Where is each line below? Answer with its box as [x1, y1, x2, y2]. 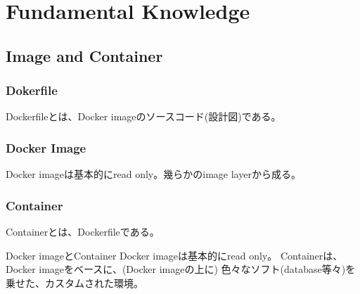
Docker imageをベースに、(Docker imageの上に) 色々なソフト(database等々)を [6, 262, 356, 276]
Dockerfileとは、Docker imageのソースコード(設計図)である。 [6, 109, 281, 124]
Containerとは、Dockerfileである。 [6, 224, 160, 238]
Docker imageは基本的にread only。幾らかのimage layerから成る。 [6, 167, 301, 181]
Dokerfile [6, 82, 58, 99]
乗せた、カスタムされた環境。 [6, 275, 143, 290]
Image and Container [6, 44, 163, 66]
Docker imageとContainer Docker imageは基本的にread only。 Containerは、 [6, 248, 343, 262]
